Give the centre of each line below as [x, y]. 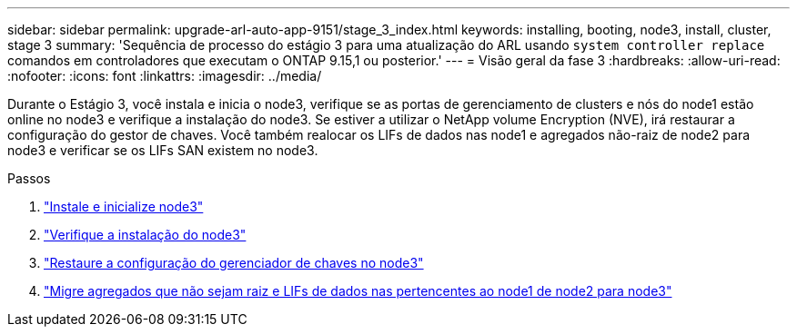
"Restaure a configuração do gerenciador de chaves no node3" [234, 263]
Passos [29, 178]
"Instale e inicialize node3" [124, 206]
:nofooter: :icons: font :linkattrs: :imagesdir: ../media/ [165, 76]
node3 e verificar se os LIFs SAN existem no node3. [163, 150]
